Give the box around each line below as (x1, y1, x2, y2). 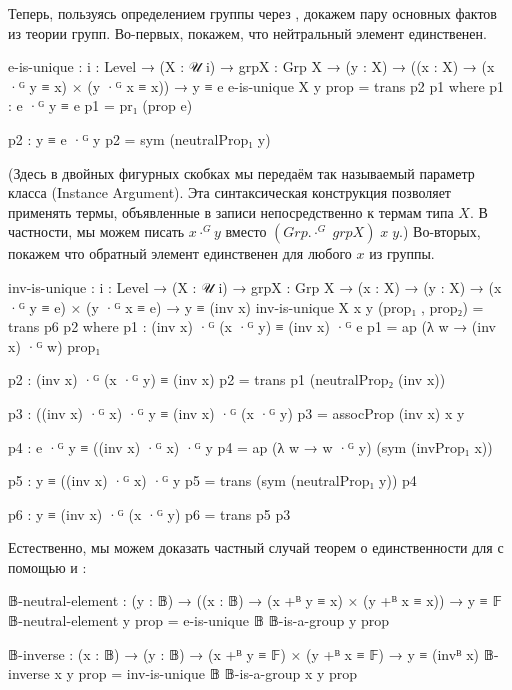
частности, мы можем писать (8, 221, 185, 242)
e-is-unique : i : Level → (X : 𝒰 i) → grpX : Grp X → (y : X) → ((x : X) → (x (8, 56, 495, 77)
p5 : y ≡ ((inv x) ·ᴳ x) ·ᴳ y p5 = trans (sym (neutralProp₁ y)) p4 (8, 470, 417, 491)
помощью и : (8, 556, 87, 577)
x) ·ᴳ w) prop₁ (8, 335, 101, 356)
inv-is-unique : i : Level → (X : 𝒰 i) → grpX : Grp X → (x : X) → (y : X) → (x (8, 276, 502, 297)
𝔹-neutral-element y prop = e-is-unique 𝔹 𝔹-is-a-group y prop (8, 610, 390, 631)
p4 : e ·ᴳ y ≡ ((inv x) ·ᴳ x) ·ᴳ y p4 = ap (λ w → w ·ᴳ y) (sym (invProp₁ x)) (8, 436, 493, 457)
